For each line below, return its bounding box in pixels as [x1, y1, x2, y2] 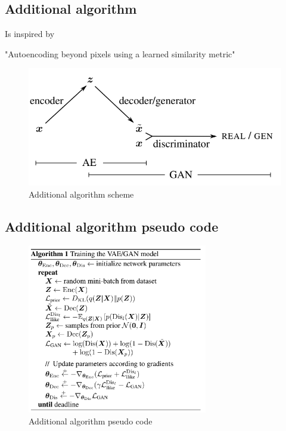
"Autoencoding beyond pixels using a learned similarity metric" [5, 47, 235, 60]
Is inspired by [5, 27, 55, 40]
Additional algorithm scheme [29, 187, 134, 200]
